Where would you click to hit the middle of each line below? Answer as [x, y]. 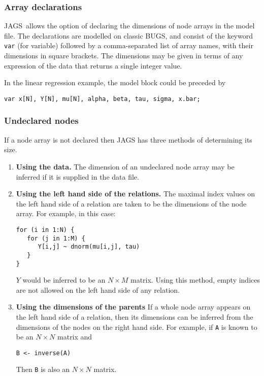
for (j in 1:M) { [56, 238]
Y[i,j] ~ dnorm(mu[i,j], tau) [89, 247]
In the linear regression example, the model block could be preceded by [115, 82]
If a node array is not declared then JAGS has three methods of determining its [128, 139]
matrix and [75, 337]
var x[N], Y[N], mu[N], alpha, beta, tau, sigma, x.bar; [102, 99]
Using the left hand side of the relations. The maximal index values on [136, 194]
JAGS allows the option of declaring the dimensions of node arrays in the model [129, 26]
